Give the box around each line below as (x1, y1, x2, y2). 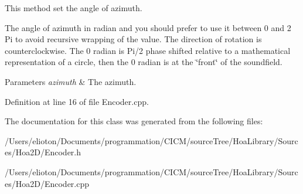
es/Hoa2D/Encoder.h (5, 146, 81, 158)
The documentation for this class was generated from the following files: (5, 115, 263, 127)
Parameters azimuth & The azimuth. (5, 75, 137, 87)
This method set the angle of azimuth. (5, 2, 142, 13)
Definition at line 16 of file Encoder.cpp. (5, 95, 149, 107)
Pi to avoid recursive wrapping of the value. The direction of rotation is (5, 33, 262, 45)
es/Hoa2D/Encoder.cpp (5, 177, 90, 189)
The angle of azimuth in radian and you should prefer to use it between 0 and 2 (5, 21, 291, 33)
